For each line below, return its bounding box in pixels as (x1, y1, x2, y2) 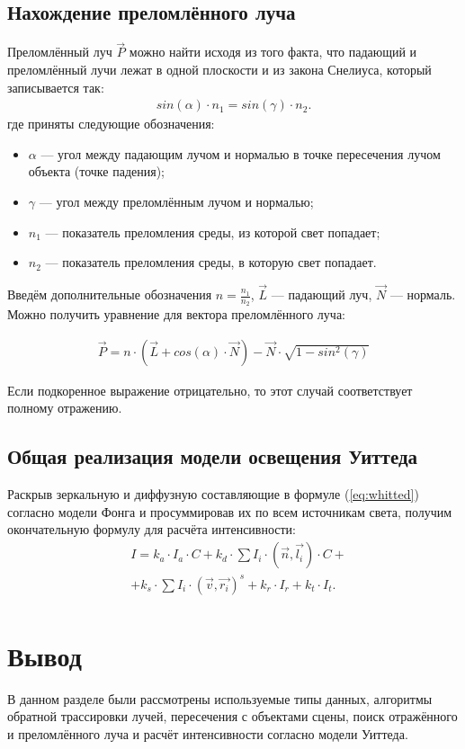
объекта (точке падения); (28, 162, 165, 181)
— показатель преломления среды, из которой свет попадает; (45, 222, 380, 241)
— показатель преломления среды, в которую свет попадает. (45, 253, 377, 272)
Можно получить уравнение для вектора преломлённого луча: (7, 305, 345, 324)
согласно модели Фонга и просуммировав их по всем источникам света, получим (7, 502, 452, 521)
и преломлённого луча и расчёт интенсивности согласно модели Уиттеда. (7, 724, 408, 743)
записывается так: (7, 77, 104, 96)
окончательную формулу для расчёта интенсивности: (7, 520, 297, 539)
